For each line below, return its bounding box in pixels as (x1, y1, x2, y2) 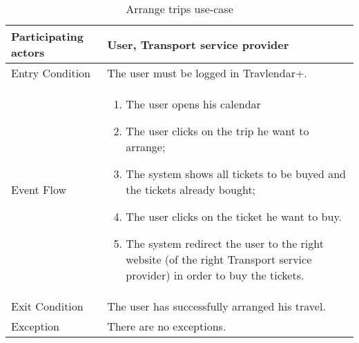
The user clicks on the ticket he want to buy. (126, 208, 342, 224)
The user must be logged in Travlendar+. (107, 65, 307, 81)
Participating (11, 28, 84, 44)
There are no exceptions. (107, 318, 226, 334)
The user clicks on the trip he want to (126, 123, 309, 139)
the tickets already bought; (126, 182, 256, 197)
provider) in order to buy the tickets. (126, 267, 304, 283)
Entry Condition (11, 65, 90, 81)
